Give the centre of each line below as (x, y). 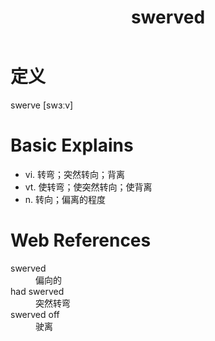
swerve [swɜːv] (42, 105)
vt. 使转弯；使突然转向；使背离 (88, 187)
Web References (81, 240)
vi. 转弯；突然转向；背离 (75, 174)
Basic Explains (72, 145)
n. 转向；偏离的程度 (65, 199)
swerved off (35, 314)
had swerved (37, 291)
